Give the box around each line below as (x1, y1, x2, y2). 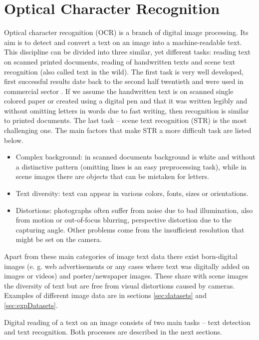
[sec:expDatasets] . (4, 299, 58, 310)
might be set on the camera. (15, 234, 102, 244)
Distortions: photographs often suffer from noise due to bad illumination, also (15, 204, 253, 215)
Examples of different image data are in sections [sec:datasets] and (4, 290, 207, 300)
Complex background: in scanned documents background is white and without (15, 151, 256, 162)
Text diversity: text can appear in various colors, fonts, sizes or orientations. (15, 188, 249, 198)
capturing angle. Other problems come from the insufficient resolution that (15, 224, 245, 234)
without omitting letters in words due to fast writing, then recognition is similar (4, 105, 249, 115)
